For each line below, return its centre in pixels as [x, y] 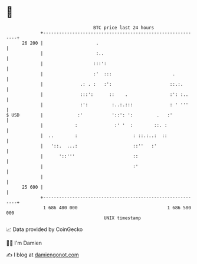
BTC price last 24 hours [124, 28]
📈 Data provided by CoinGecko [45, 229]
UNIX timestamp [122, 218]
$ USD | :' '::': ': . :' [89, 115]
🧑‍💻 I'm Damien [24, 243]
